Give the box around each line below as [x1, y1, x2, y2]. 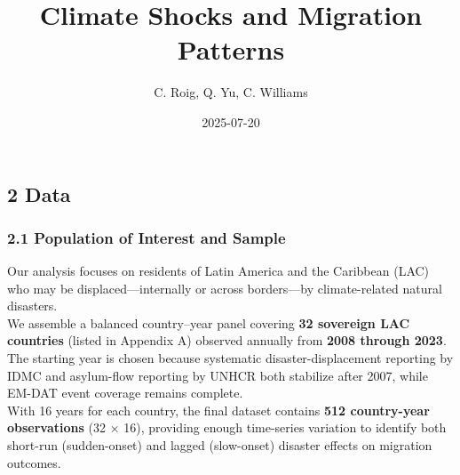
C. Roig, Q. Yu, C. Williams [154, 83, 308, 101]
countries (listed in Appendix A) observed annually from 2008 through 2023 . [7, 331, 447, 350]
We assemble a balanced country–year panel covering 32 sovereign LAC [7, 313, 410, 332]
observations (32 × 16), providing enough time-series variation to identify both [7, 418, 447, 437]
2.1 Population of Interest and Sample [7, 226, 286, 248]
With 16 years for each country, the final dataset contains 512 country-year [7, 400, 430, 419]
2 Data [7, 180, 71, 207]
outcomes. [7, 453, 61, 471]
